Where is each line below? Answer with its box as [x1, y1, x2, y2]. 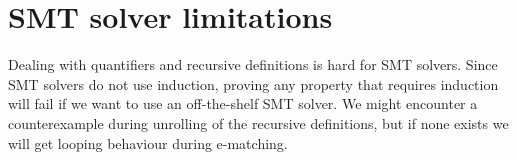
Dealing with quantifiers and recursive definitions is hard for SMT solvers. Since [8, 54, 498, 75]
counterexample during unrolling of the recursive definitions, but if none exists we [8, 112, 509, 133]
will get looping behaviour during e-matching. [8, 132, 288, 153]
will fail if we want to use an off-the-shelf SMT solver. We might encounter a [8, 93, 478, 114]
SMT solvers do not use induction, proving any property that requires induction [8, 73, 499, 94]
